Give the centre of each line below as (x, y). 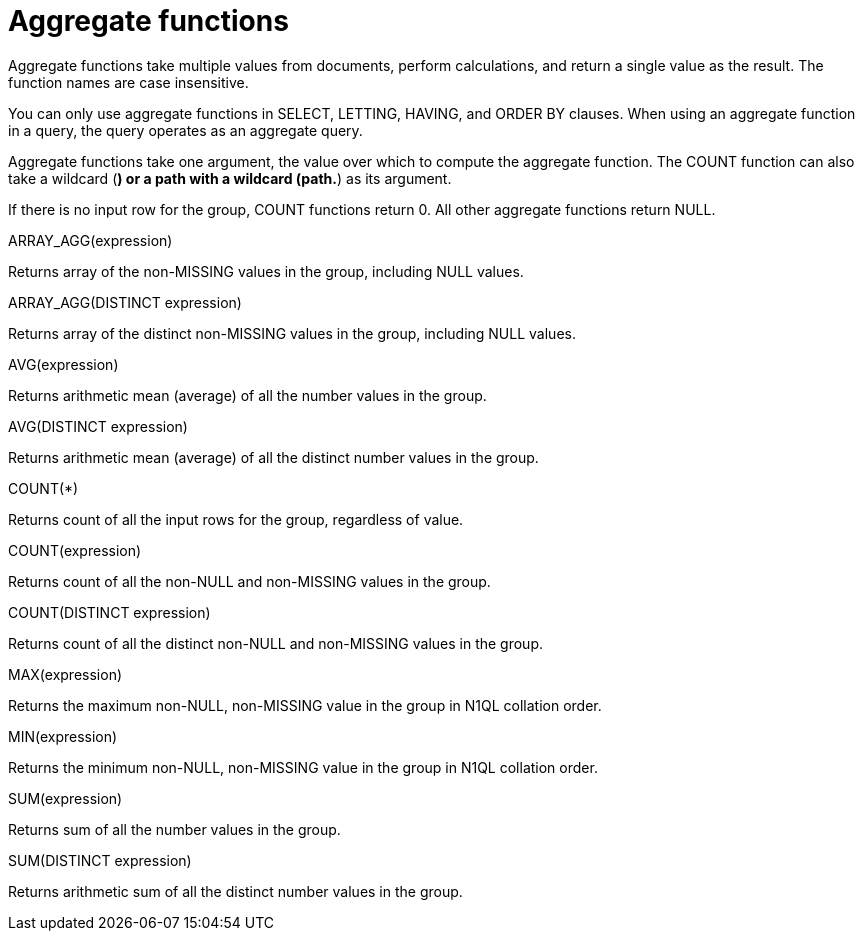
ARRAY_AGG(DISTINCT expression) (125, 302)
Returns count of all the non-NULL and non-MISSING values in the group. (249, 581)
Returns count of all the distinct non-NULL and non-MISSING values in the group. (276, 643)
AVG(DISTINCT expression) (98, 426)
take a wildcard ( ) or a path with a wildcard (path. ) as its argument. (230, 178)
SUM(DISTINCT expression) (100, 860)
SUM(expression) (65, 798)
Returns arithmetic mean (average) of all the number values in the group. (247, 395)
